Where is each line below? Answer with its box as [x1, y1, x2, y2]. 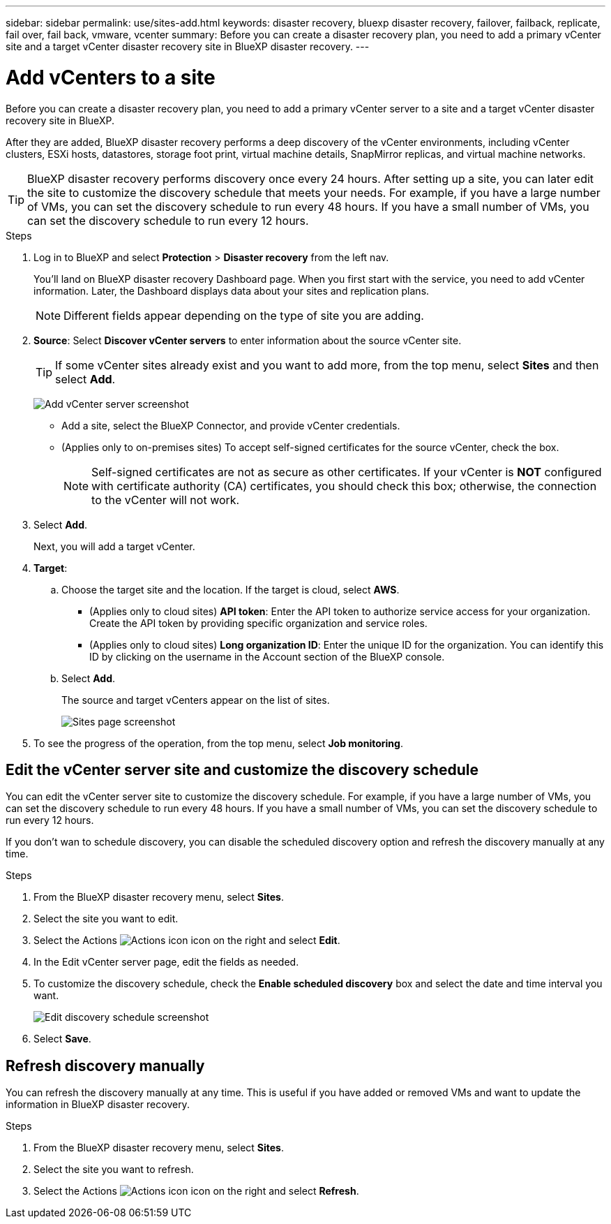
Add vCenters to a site [6, 65, 216, 89]
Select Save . [33, 1033, 91, 1045]
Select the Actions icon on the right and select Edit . [33, 934, 340, 947]
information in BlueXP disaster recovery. [6, 1098, 190, 1111]
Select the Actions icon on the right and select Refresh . [33, 1185, 359, 1197]
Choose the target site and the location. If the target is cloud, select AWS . [61, 583, 400, 596]
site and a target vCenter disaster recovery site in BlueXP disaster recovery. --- [6, 40, 370, 52]
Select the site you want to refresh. [33, 1163, 194, 1176]
